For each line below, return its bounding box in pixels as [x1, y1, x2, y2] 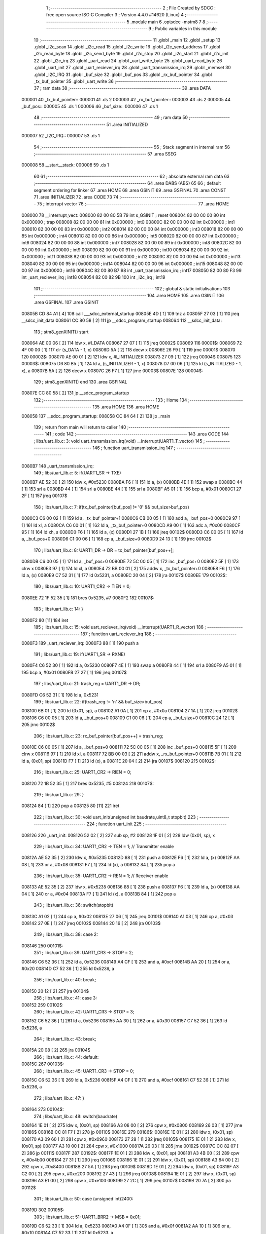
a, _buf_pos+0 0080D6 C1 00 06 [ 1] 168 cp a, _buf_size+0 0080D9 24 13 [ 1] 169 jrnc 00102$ [21, 536, 212, 542]
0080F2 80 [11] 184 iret [21, 617, 68, 623]
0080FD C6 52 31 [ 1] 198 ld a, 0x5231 [21, 692, 99, 698]
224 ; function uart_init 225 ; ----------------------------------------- [86, 821, 227, 827]
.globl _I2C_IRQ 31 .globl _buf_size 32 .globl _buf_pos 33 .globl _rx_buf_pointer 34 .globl [33, 72, 212, 77]
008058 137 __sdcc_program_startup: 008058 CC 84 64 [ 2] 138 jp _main [21, 413, 170, 419]
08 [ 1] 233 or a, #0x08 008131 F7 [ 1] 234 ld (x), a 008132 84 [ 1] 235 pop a [21, 861, 175, 867]
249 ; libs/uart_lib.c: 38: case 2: [33, 931, 98, 937]
